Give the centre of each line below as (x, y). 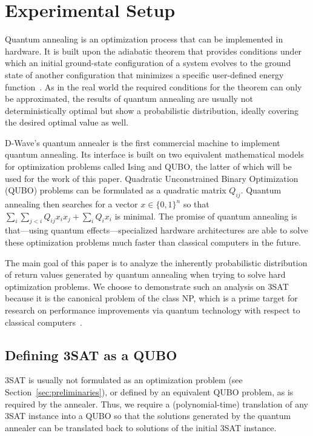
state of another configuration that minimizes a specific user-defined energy (144, 74)
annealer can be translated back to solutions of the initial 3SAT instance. (141, 427)
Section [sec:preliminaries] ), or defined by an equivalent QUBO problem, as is (149, 391)
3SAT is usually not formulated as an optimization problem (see (124, 380)
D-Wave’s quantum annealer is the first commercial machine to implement (143, 142)
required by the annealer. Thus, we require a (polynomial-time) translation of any (156, 404)
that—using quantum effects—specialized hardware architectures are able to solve (156, 230)
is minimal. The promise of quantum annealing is (206, 216)
